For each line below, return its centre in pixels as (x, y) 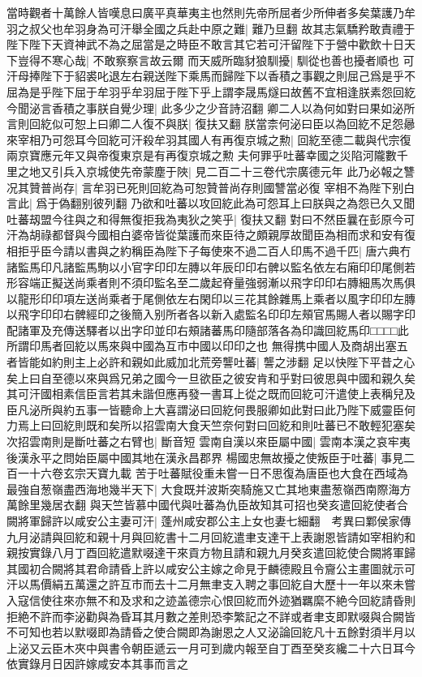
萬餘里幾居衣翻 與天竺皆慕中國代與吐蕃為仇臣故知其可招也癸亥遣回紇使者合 (207, 505)
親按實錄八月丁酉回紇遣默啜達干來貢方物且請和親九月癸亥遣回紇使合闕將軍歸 (211, 553)
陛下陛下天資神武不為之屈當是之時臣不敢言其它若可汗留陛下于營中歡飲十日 (205, 44)
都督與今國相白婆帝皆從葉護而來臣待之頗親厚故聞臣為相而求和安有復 (233, 235)
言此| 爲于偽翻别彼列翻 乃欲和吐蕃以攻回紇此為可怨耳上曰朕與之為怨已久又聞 (211, 203)
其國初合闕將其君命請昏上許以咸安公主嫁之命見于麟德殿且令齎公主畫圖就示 (205, 568)
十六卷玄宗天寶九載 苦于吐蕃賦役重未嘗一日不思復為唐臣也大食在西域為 (218, 473)
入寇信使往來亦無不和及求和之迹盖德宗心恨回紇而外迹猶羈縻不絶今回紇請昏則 (211, 600)
